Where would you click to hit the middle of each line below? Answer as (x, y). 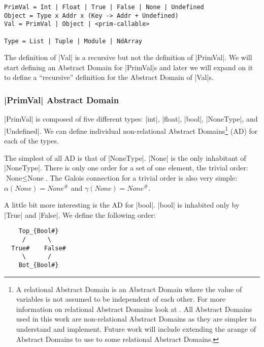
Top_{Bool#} (39, 231)
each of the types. (31, 141)
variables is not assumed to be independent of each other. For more (121, 299)
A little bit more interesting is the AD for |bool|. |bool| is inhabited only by (122, 205)
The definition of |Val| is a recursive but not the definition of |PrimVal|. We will (128, 57)
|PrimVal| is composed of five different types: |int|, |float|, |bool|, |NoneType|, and (131, 119)
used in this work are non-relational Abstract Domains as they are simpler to (136, 319)
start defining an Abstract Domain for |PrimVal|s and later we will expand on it (129, 67)
